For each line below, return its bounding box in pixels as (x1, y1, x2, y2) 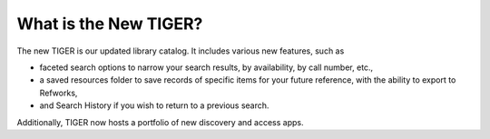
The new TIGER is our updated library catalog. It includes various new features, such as (16, 45, 345, 56)
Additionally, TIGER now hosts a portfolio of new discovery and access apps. (16, 116, 304, 127)
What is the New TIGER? (16, 14, 203, 34)
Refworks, (39, 87, 78, 98)
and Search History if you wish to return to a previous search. (39, 100, 269, 111)
